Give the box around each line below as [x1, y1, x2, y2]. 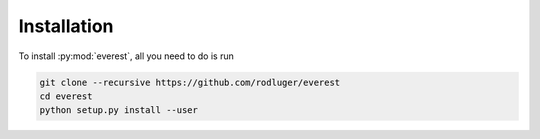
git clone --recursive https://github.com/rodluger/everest [39, 76, 341, 88]
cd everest [39, 90, 93, 102]
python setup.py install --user [39, 105, 199, 116]
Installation [18, 15, 114, 37]
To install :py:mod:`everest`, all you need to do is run [18, 50, 234, 62]
